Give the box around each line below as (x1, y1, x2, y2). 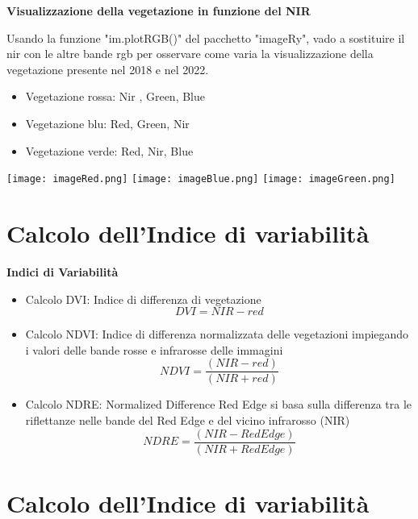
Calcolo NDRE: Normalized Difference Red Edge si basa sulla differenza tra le (25, 396, 412, 413)
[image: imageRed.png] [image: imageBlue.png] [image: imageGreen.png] (6, 173, 395, 185)
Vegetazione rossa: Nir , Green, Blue (25, 88, 206, 105)
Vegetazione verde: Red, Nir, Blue (25, 142, 194, 159)
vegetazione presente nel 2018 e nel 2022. (6, 60, 209, 77)
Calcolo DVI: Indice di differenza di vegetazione (25, 290, 261, 307)
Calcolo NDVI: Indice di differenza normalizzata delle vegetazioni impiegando (25, 326, 409, 343)
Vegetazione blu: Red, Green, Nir (25, 114, 190, 131)
